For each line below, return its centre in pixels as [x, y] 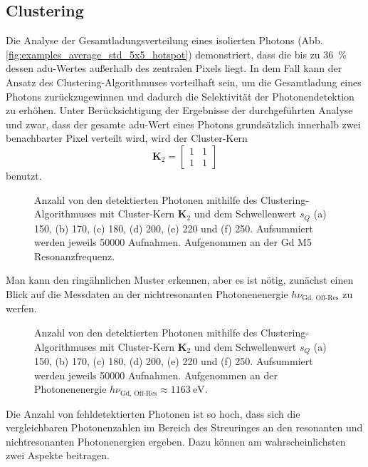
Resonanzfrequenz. [75, 256]
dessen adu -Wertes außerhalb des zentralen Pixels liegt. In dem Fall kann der [174, 68]
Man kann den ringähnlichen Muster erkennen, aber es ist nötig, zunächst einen [180, 280]
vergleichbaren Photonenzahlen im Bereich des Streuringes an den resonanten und [184, 427]
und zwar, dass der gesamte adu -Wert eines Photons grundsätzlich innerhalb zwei [183, 124]
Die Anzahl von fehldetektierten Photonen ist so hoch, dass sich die [153, 413]
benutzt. [24, 175]
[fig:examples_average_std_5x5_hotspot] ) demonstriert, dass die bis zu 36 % [176, 54]
